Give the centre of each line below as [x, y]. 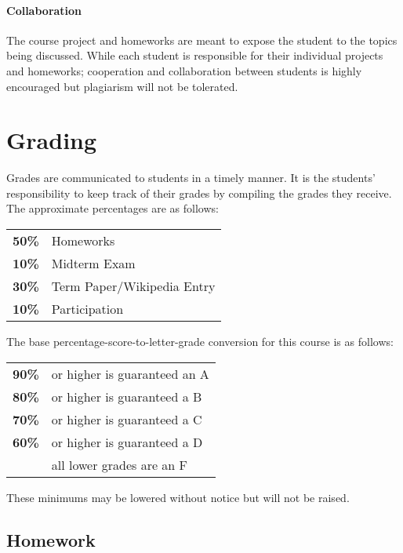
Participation [87, 309]
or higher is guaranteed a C [127, 419]
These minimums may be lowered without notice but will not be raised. [178, 497]
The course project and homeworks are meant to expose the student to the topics [202, 40]
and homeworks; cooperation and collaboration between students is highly [184, 70]
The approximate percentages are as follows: [113, 208]
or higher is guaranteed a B [127, 396]
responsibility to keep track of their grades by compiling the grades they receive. [199, 193]
